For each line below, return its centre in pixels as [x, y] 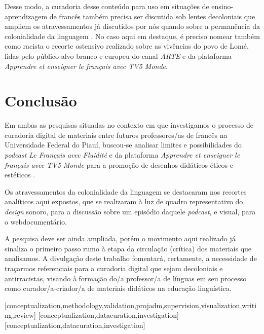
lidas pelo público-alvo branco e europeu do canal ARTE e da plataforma [118, 55]
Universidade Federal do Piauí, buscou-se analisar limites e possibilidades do [123, 145]
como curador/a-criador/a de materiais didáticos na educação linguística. [118, 288]
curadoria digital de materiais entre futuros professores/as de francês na [116, 135]
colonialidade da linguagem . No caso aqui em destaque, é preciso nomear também [132, 36]
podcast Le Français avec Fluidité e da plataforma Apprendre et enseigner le [122, 155]
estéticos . [20, 175]
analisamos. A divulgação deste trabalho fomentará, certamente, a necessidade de [131, 258]
